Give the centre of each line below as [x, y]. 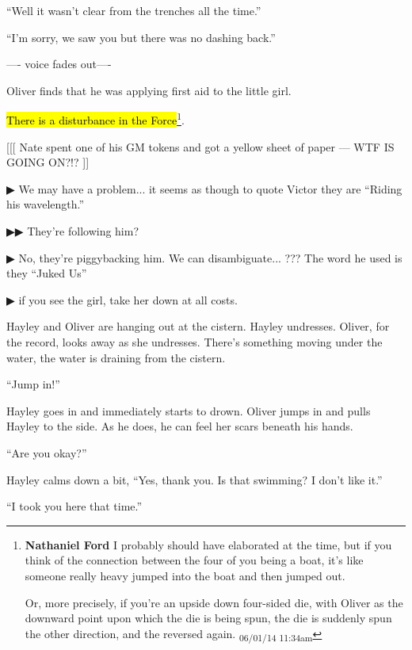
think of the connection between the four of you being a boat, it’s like [194, 560]
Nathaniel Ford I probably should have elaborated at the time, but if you [208, 544]
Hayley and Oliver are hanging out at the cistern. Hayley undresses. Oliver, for [198, 326]
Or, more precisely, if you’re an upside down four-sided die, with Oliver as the [214, 602]
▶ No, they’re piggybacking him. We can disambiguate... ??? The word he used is [204, 257]
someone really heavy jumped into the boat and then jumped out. [185, 575]
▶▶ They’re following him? [73, 231]
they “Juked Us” [47, 273]
